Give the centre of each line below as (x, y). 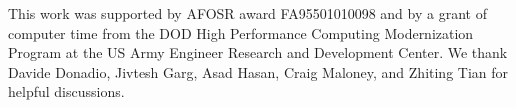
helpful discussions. (66, 91)
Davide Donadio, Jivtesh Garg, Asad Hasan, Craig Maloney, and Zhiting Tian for (258, 71)
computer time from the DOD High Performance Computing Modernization (241, 32)
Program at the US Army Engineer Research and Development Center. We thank (258, 52)
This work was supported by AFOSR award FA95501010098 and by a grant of (247, 13)
